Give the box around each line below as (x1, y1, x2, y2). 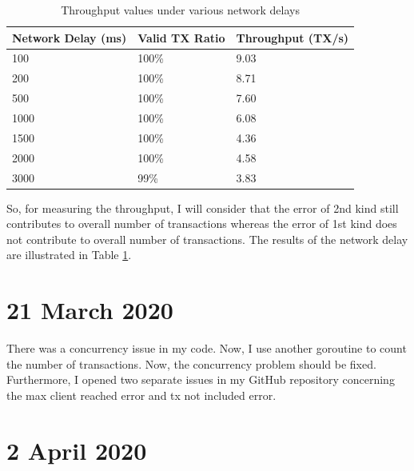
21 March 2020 (6, 293, 173, 326)
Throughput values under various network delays (61, 2, 300, 18)
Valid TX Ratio (137, 29, 225, 46)
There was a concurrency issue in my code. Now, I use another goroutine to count (6, 340, 407, 357)
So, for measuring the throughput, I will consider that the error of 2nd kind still (6, 199, 399, 216)
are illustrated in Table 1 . (6, 246, 132, 263)
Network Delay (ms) (12, 29, 127, 46)
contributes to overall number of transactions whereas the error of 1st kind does (6, 215, 397, 232)
